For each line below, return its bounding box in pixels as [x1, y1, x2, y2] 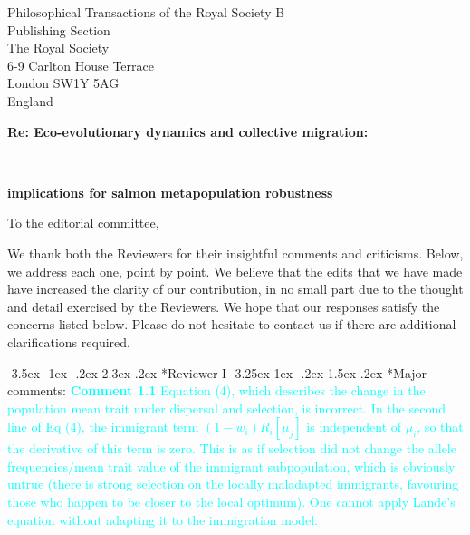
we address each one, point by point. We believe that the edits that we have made [7, 261, 463, 280]
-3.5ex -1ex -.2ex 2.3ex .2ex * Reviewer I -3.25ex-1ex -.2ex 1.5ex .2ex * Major [7, 363, 427, 382]
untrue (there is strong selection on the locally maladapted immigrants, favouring [7, 474, 459, 493]
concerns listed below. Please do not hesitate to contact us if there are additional [7, 315, 456, 334]
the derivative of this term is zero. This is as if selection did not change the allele [7, 439, 456, 458]
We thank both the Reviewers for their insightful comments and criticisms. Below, [7, 243, 464, 262]
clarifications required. [7, 332, 130, 351]
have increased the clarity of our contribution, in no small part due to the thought [7, 279, 464, 298]
